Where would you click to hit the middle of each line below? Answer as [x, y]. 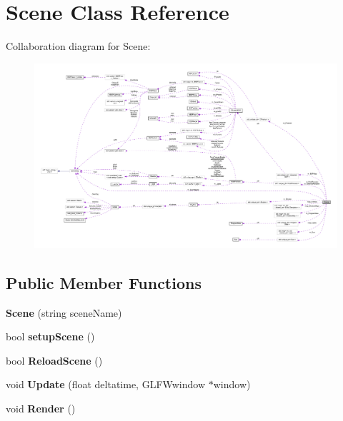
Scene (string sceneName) [64, 312]
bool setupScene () [50, 336]
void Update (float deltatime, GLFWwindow [106, 384]
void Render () [41, 408]
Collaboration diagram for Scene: [78, 46]
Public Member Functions [104, 282]
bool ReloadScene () [54, 360]
